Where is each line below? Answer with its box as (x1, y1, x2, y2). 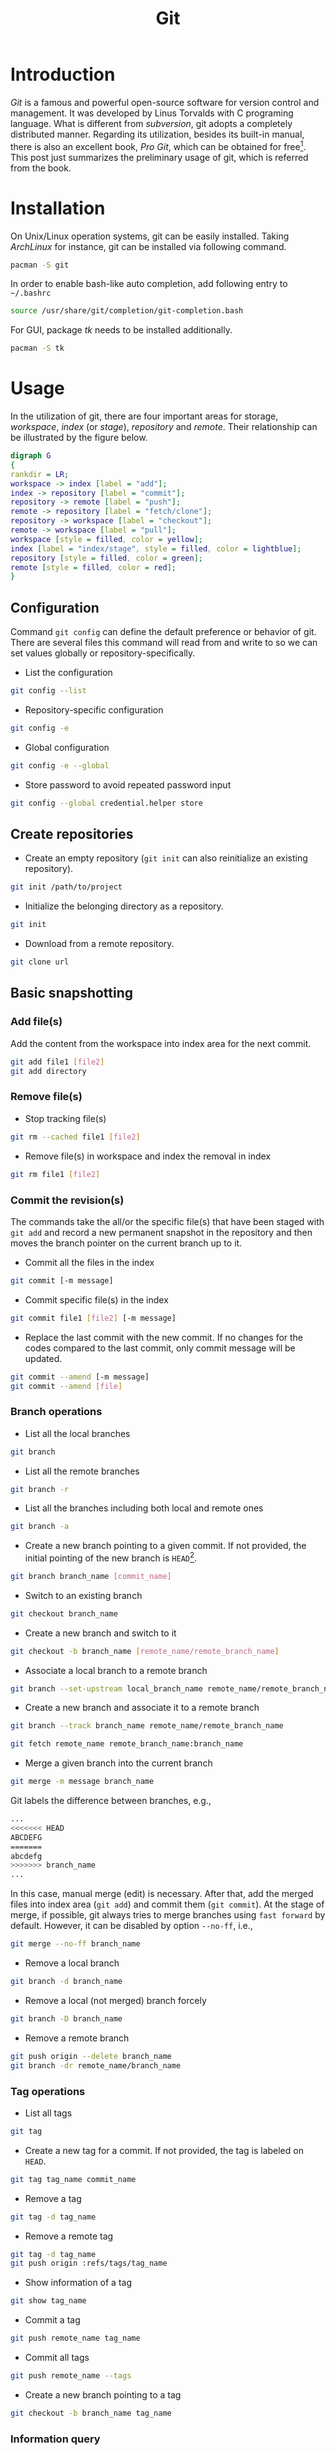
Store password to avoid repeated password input (24, 778, 232, 791)
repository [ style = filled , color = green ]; (10, 553, 203, 563)
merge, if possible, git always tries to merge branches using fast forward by (10, 1909, 326, 1921)
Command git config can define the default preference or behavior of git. (10, 626, 317, 638)
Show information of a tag (24, 2277, 133, 2289)
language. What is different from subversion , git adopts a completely (10, 117, 293, 129)
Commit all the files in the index (24, 1256, 155, 1268)
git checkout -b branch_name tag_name (10, 2408, 172, 2418)
